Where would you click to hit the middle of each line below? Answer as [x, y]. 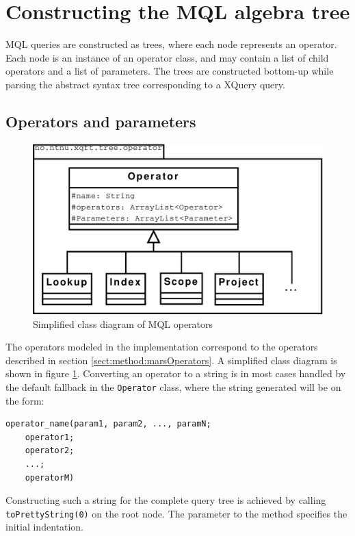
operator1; [50, 437]
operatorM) [50, 477]
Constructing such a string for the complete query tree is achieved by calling [166, 500]
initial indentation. [44, 527]
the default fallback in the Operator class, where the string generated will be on [173, 386]
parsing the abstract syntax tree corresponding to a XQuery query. [145, 84]
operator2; [50, 451]
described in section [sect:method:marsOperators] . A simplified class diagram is [171, 360]
